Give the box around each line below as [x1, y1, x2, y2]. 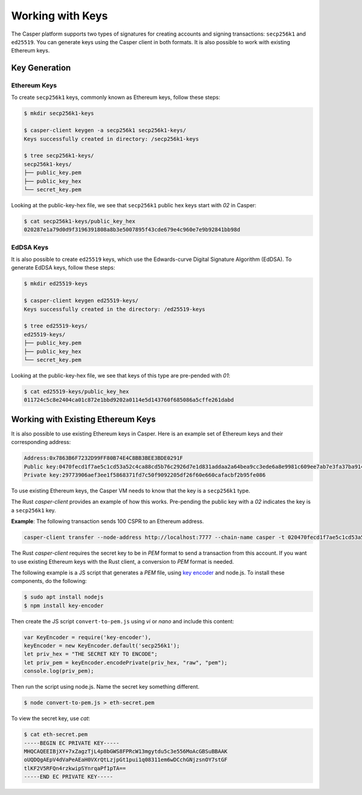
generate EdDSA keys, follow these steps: [11, 264, 115, 271]
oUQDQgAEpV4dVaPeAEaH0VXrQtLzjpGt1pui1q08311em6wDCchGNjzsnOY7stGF [24, 756, 228, 764]
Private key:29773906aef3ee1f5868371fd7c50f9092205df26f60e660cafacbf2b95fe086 [24, 471, 266, 478]
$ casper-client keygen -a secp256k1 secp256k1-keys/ [24, 127, 186, 134]
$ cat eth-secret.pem [24, 731, 88, 738]
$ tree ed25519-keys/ [24, 323, 88, 329]
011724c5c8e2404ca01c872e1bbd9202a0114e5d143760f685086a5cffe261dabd [24, 396, 234, 404]
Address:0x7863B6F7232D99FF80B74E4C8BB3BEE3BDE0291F [24, 455, 183, 462]
